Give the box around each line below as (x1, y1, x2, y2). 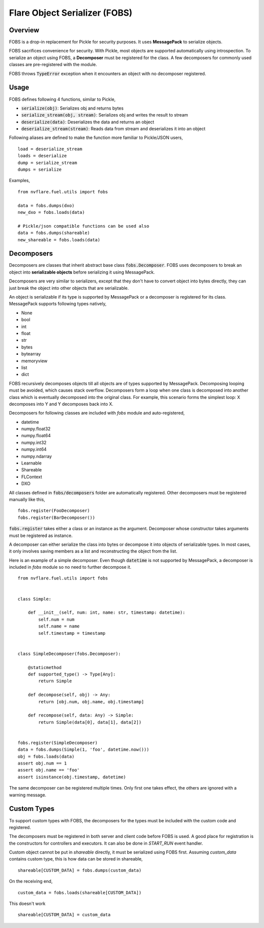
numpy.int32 (21, 440, 46, 445)
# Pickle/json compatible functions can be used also (18, 223, 149, 229)
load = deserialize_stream (18, 146, 83, 152)
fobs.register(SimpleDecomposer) (18, 740, 98, 745)
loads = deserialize (18, 153, 67, 159)
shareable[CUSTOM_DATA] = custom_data (18, 912, 111, 918)
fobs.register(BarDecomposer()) (18, 514, 95, 520)
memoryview (21, 358, 48, 364)
